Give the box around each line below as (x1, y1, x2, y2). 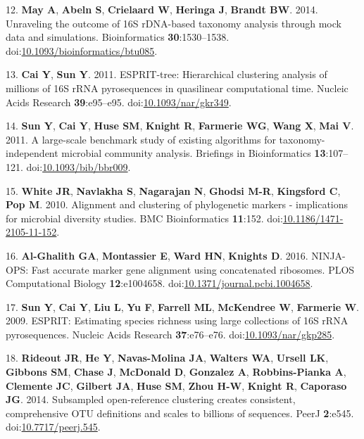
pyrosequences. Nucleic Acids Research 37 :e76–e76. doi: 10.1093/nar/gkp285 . (6, 326, 335, 341)
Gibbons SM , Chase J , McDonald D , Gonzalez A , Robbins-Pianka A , (6, 364, 346, 379)
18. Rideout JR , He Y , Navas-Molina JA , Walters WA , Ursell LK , (6, 350, 329, 365)
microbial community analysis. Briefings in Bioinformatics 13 (61, 146, 326, 160)
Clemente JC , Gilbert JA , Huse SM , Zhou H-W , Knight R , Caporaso (6, 378, 347, 393)
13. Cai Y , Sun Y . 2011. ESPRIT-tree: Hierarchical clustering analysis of (6, 67, 327, 82)
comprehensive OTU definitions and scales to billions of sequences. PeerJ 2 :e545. (6, 405, 354, 420)
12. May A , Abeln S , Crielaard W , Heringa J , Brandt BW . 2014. (6, 2, 318, 16)
